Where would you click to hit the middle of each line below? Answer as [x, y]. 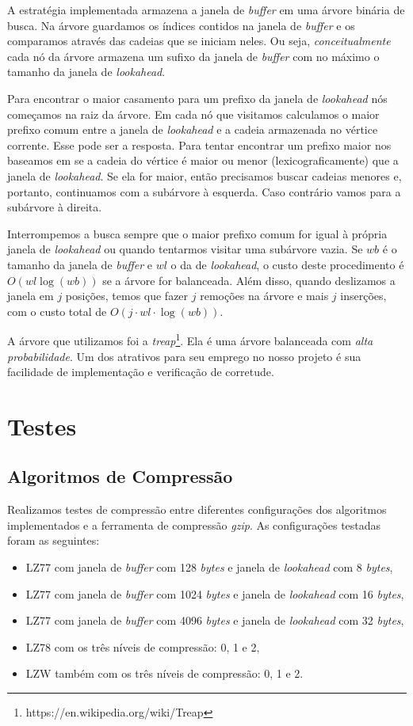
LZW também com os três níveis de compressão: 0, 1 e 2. [164, 673]
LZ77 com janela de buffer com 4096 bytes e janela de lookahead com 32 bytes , [215, 620]
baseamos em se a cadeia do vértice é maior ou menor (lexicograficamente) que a [203, 160]
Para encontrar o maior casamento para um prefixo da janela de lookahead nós [197, 98]
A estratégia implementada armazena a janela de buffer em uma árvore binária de [206, 10]
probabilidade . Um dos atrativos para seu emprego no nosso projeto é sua [184, 356]
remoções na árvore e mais [264, 296]
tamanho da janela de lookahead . [86, 72]
